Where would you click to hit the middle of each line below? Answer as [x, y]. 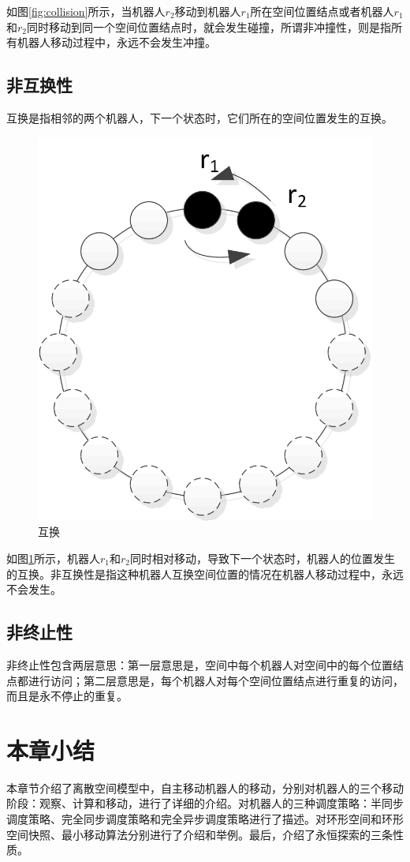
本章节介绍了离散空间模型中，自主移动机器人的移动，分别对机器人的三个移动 [205, 787]
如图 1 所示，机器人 [53, 558]
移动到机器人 [208, 11]
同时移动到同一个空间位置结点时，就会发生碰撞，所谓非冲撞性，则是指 [209, 26]
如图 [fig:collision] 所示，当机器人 [86, 11]
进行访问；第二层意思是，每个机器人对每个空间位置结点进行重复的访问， [216, 680]
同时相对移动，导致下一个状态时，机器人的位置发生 [263, 558]
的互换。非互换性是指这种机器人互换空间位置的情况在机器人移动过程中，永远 [205, 573]
